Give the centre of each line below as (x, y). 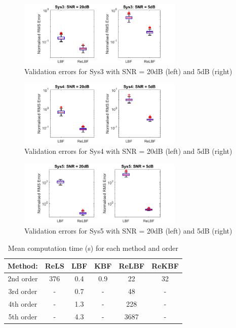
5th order (23, 316)
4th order (23, 304)
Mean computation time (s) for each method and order (93, 248)
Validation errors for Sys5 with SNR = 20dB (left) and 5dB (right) (128, 231)
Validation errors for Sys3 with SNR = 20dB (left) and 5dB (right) (128, 71)
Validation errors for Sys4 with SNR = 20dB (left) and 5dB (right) (128, 151)
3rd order (23, 291)
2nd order (23, 278)
